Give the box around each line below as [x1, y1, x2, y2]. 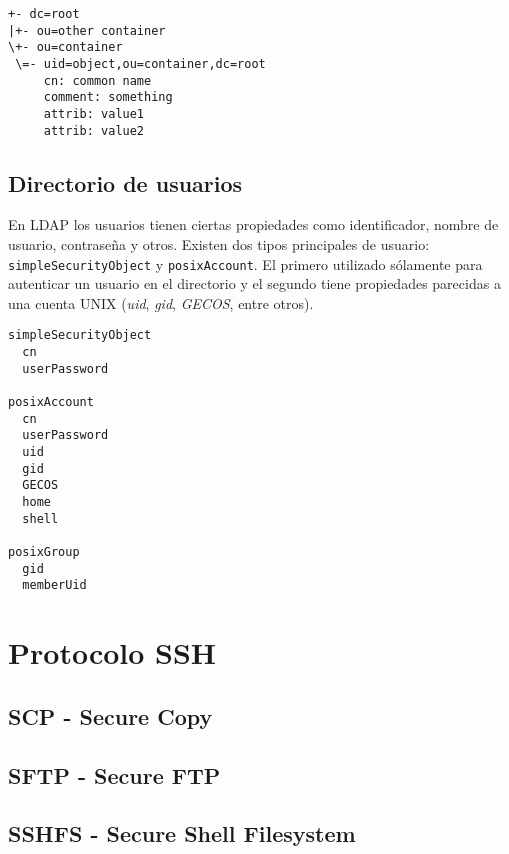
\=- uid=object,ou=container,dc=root [15, 56, 266, 71]
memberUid [22, 578, 87, 593]
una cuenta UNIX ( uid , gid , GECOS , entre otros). [8, 292, 314, 313]
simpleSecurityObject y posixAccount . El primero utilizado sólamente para [8, 253, 483, 274]
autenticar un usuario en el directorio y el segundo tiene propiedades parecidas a [8, 273, 501, 294]
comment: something [43, 90, 173, 105]
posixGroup [8, 545, 80, 560]
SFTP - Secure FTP [8, 759, 221, 790]
